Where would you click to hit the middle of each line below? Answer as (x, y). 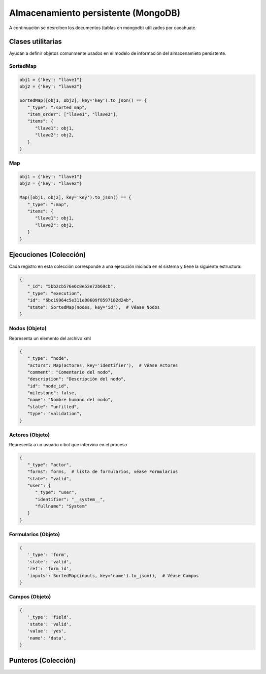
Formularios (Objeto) (34, 535)
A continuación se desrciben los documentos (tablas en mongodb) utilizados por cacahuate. (103, 28)
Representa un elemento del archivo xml (50, 338)
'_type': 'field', (50, 617)
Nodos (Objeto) (28, 329)
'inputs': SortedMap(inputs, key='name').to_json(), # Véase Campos (113, 575)
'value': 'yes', (47, 631)
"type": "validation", (55, 414)
